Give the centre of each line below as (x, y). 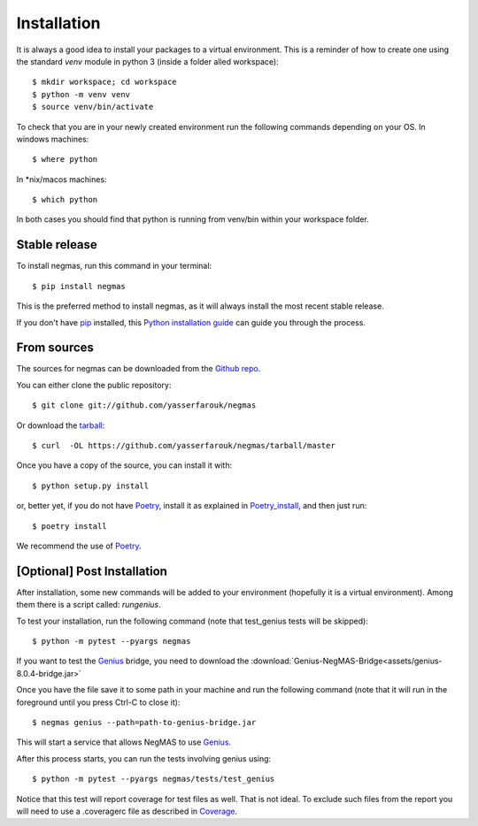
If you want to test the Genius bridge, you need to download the (133, 661)
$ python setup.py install (91, 486)
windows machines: (53, 139)
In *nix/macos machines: (62, 179)
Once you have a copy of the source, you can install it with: (124, 465)
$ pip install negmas (79, 286)
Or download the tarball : (61, 425)
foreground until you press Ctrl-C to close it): (98, 702)
